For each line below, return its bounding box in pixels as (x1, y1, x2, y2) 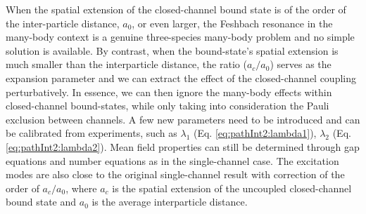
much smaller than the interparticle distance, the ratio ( (6, 57, 247, 72)
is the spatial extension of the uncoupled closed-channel (112, 180, 352, 195)
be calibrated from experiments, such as (6, 126, 177, 140)
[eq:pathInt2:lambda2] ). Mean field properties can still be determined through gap (6, 139, 360, 154)
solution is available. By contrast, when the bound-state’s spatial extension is (6, 43, 339, 58)
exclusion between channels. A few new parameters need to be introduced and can (6, 112, 360, 126)
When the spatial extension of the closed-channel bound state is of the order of (6, 2, 346, 16)
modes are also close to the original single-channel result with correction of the (6, 167, 345, 182)
